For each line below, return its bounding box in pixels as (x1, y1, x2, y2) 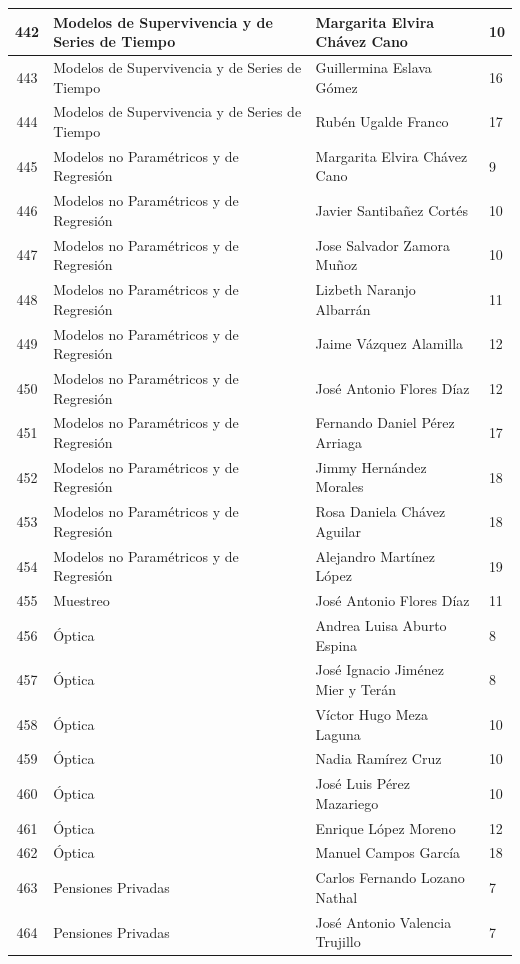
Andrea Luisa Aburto (315, 615, 447, 636)
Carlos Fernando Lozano (315, 867, 465, 888)
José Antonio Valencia (315, 911, 452, 932)
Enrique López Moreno (315, 817, 456, 838)
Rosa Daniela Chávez (315, 501, 446, 522)
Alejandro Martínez (315, 545, 436, 566)
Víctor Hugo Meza (315, 703, 428, 724)
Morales (315, 476, 364, 497)
